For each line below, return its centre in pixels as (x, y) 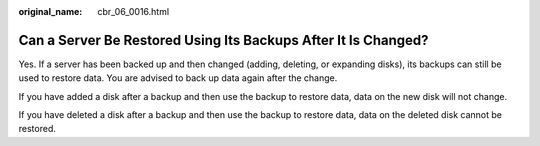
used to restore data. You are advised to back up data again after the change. (178, 78)
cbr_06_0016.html (133, 11)
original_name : (50, 11)
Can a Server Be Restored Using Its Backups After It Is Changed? (223, 40)
